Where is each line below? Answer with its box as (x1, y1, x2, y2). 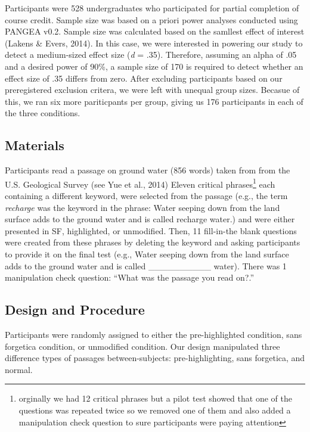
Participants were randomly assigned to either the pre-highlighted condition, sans (5, 328, 302, 340)
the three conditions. (5, 107, 80, 119)
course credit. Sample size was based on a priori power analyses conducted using (5, 13, 298, 26)
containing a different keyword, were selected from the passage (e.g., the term (5, 189, 288, 201)
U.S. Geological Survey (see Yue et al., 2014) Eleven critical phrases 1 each (5, 176, 275, 190)
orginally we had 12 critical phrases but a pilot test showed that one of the (18, 392, 292, 405)
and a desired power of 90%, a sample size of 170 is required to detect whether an (5, 60, 303, 72)
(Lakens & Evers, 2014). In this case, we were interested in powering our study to (5, 36, 303, 49)
